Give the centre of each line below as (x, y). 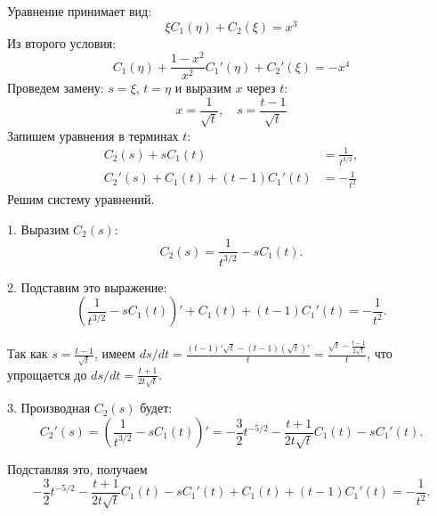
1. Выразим (38, 229)
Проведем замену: (56, 88)
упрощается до (47, 374)
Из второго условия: (62, 42)
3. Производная (49, 408)
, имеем (115, 353)
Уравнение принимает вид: (80, 11)
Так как (28, 353)
